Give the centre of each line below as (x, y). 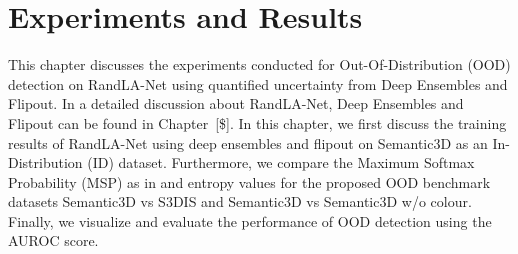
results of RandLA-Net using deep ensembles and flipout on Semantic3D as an (248, 142)
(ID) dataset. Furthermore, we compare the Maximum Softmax (281, 162)
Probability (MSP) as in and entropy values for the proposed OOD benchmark (249, 181)
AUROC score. (53, 240)
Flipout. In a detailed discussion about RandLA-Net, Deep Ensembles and (236, 103)
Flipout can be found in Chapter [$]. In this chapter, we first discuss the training (257, 122)
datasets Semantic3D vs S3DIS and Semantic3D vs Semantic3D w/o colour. (240, 201)
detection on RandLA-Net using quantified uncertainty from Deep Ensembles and (258, 83)
